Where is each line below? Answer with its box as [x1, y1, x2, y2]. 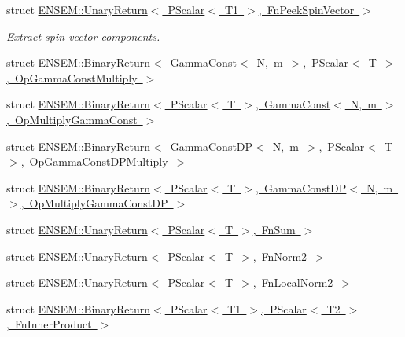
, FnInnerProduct [6, 316, 92, 332]
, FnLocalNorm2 [252, 274, 333, 291]
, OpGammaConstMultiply [6, 69, 138, 86]
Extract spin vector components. [6, 27, 160, 44]
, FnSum [252, 221, 296, 237]
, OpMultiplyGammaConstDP [20, 195, 168, 211]
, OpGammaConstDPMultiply [20, 153, 168, 170]
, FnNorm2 [252, 247, 307, 264]
